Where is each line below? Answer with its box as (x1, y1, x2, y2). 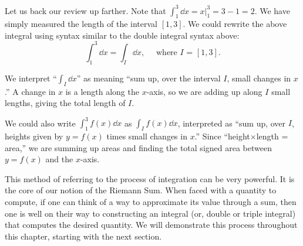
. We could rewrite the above (183, 18, 287, 30)
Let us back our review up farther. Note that (5, 4, 166, 16)
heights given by (5, 130, 63, 142)
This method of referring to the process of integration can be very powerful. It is (5, 172, 295, 184)
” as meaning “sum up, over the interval (76, 71, 221, 84)
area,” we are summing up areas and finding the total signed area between (5, 141, 272, 153)
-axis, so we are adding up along (146, 85, 262, 97)
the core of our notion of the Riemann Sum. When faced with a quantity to (5, 184, 277, 196)
